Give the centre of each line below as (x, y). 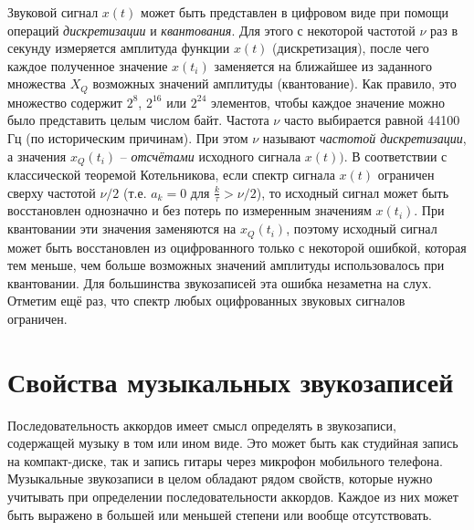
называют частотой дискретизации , (364, 138)
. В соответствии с (395, 156)
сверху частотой (52, 192)
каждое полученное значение (88, 65)
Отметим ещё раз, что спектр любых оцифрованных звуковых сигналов (206, 301)
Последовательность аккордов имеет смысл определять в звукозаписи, (202, 425)
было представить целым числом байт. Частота (138, 120)
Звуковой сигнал (53, 12)
